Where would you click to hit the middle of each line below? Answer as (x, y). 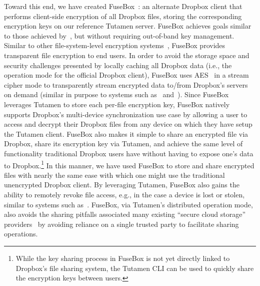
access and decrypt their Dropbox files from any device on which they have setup (128, 124)
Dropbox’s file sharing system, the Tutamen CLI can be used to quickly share (135, 268)
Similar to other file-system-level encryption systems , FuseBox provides (115, 45)
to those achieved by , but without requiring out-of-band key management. (119, 35)
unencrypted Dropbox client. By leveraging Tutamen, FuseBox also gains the (122, 185)
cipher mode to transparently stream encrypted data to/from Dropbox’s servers (126, 84)
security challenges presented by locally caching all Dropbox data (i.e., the (118, 65)
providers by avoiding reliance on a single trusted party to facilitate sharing (121, 224)
